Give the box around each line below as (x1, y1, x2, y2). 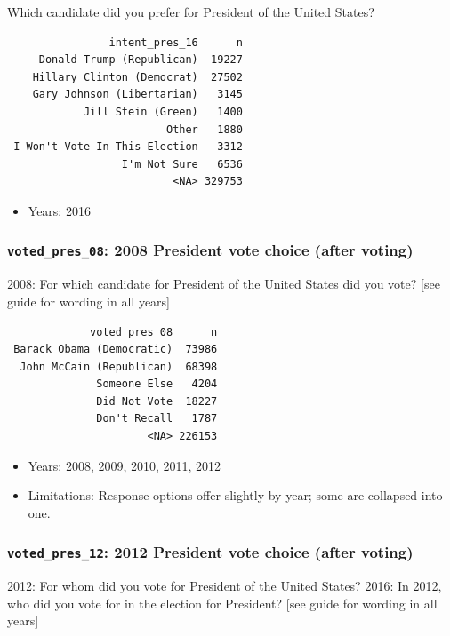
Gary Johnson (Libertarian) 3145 (32, 88, 243, 101)
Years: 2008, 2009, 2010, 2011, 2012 (28, 456, 221, 474)
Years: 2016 (28, 201, 91, 219)
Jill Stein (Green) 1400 (83, 105, 243, 118)
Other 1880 (165, 123, 243, 136)
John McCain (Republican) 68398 (20, 360, 218, 373)
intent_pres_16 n (108, 36, 243, 49)
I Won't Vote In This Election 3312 (13, 140, 243, 154)
